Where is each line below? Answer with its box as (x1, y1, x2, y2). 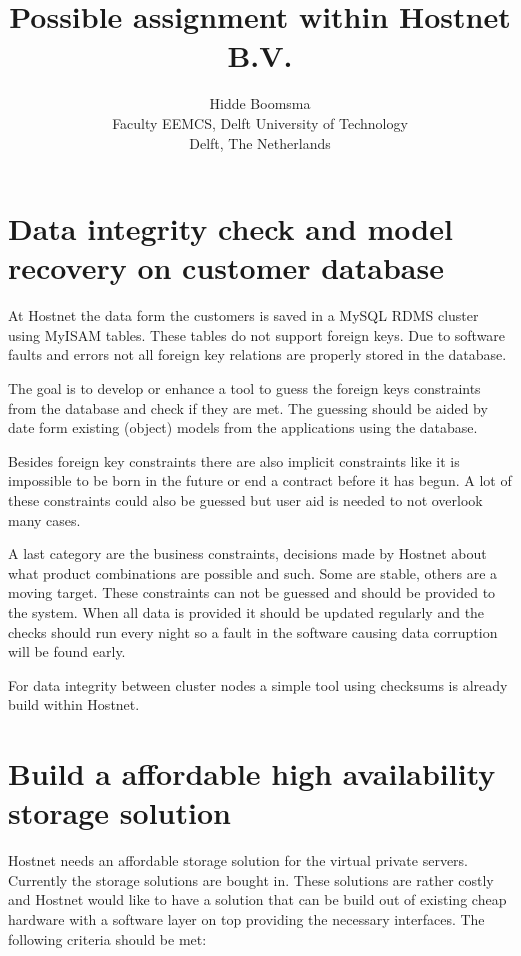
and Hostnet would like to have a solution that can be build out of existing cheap (8, 889, 507, 910)
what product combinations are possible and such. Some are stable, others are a (8, 562, 498, 583)
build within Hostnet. (8, 694, 140, 715)
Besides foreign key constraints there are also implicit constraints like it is (8, 450, 460, 471)
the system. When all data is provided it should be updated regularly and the (8, 601, 485, 622)
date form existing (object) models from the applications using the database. (8, 417, 478, 438)
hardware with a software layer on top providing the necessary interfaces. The (8, 909, 485, 929)
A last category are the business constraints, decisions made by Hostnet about (8, 543, 487, 564)
